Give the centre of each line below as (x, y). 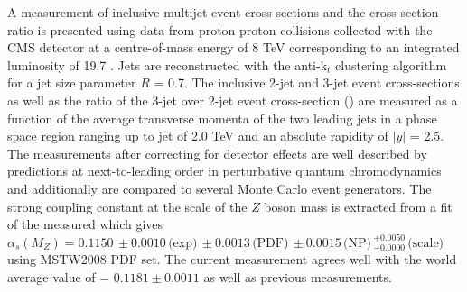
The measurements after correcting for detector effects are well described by (217, 153)
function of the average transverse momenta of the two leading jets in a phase (222, 118)
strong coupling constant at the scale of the (127, 206)
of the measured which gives (85, 224)
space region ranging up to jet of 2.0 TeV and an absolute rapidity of (198, 136)
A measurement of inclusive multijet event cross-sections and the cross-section (223, 12)
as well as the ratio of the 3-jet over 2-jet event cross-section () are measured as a (233, 100)
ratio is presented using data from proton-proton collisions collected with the (220, 29)
